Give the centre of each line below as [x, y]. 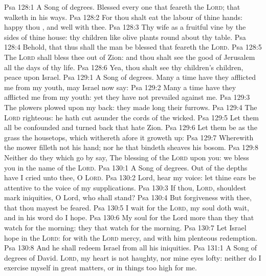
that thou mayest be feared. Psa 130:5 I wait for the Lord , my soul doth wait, [127, 207]
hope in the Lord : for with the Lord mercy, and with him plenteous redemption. [131, 237]
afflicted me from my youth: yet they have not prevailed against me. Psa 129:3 [127, 97]
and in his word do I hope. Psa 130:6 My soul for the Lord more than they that [129, 217]
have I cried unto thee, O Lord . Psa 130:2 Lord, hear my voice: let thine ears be [130, 177]
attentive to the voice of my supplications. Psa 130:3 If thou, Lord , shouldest [125, 187]
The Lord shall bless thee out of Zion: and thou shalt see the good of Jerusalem [130, 57]
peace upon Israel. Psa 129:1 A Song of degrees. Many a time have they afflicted [130, 77]
